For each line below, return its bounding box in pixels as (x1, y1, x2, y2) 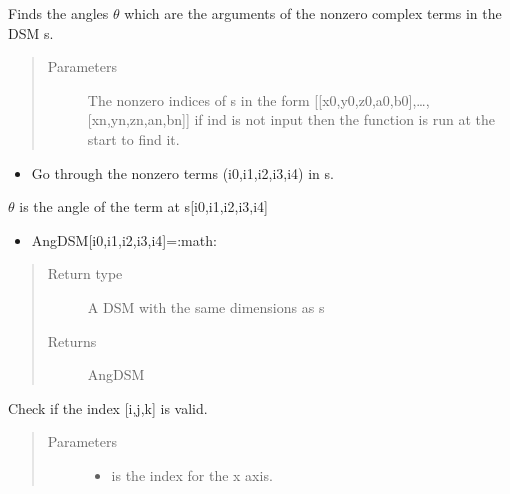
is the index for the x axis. (111, 464, 273, 485)
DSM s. (8, 22, 54, 43)
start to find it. (87, 128, 180, 149)
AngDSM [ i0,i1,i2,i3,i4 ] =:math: (31, 229, 217, 250)
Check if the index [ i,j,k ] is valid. (8, 397, 208, 418)
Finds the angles (8, 3, 109, 23)
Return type (47, 263, 123, 284)
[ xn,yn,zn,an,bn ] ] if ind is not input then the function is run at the (87, 109, 495, 130)
